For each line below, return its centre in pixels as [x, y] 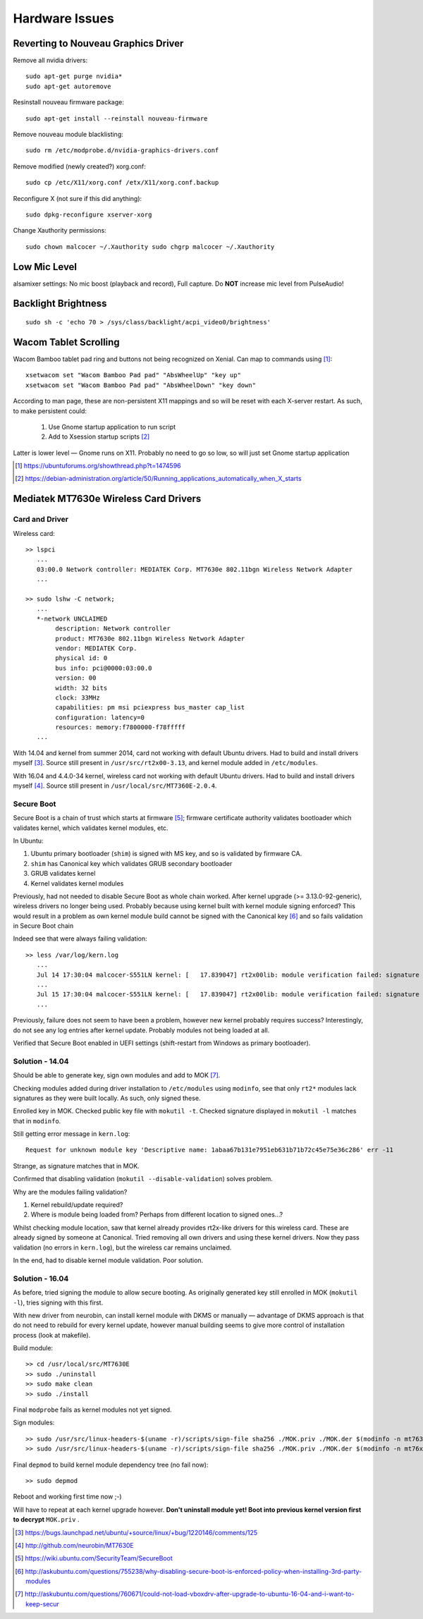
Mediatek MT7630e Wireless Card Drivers [107, 499]
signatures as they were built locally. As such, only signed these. [107, 1098]
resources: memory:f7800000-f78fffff [121, 727]
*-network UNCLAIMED [72, 618]
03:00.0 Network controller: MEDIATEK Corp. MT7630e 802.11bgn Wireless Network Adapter [194, 569]
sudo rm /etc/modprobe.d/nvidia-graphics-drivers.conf [122, 151]
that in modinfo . [37, 1120]
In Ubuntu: [28, 841]
